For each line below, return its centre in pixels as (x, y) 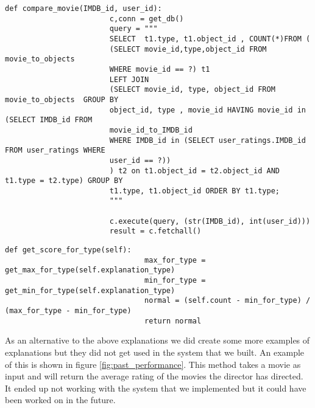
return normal (173, 321)
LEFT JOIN (129, 79)
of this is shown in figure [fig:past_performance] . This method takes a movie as (153, 364)
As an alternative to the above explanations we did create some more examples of (157, 340)
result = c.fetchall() (155, 231)
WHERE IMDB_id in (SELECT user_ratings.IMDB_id (207, 140)
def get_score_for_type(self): (68, 250)
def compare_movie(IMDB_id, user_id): (83, 9)
